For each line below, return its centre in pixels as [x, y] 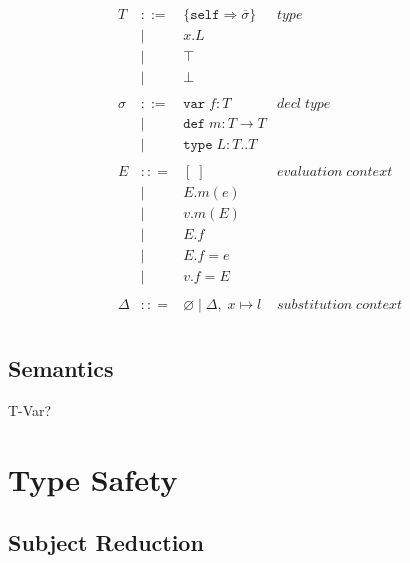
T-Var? [30, 409]
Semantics [61, 367]
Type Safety [93, 478]
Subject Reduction [106, 542]
